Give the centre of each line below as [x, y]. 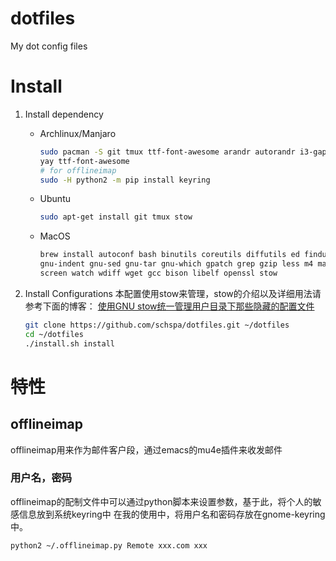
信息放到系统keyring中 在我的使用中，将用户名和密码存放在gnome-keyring [172, 514]
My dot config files [49, 46]
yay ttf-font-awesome [84, 161]
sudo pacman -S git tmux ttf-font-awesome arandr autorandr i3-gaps [185, 152]
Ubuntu [55, 199]
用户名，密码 [41, 478]
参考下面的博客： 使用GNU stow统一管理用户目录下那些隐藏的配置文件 [169, 306]
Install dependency [64, 114]
